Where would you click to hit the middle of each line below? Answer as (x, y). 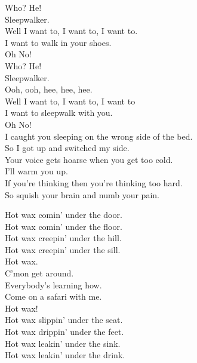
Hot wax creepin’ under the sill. (63, 249)
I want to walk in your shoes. (58, 42)
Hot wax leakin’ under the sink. (63, 343)
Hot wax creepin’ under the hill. (63, 238)
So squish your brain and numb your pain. (82, 194)
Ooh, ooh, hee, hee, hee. (49, 89)
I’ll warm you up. (36, 171)
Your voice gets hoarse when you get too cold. (89, 159)
